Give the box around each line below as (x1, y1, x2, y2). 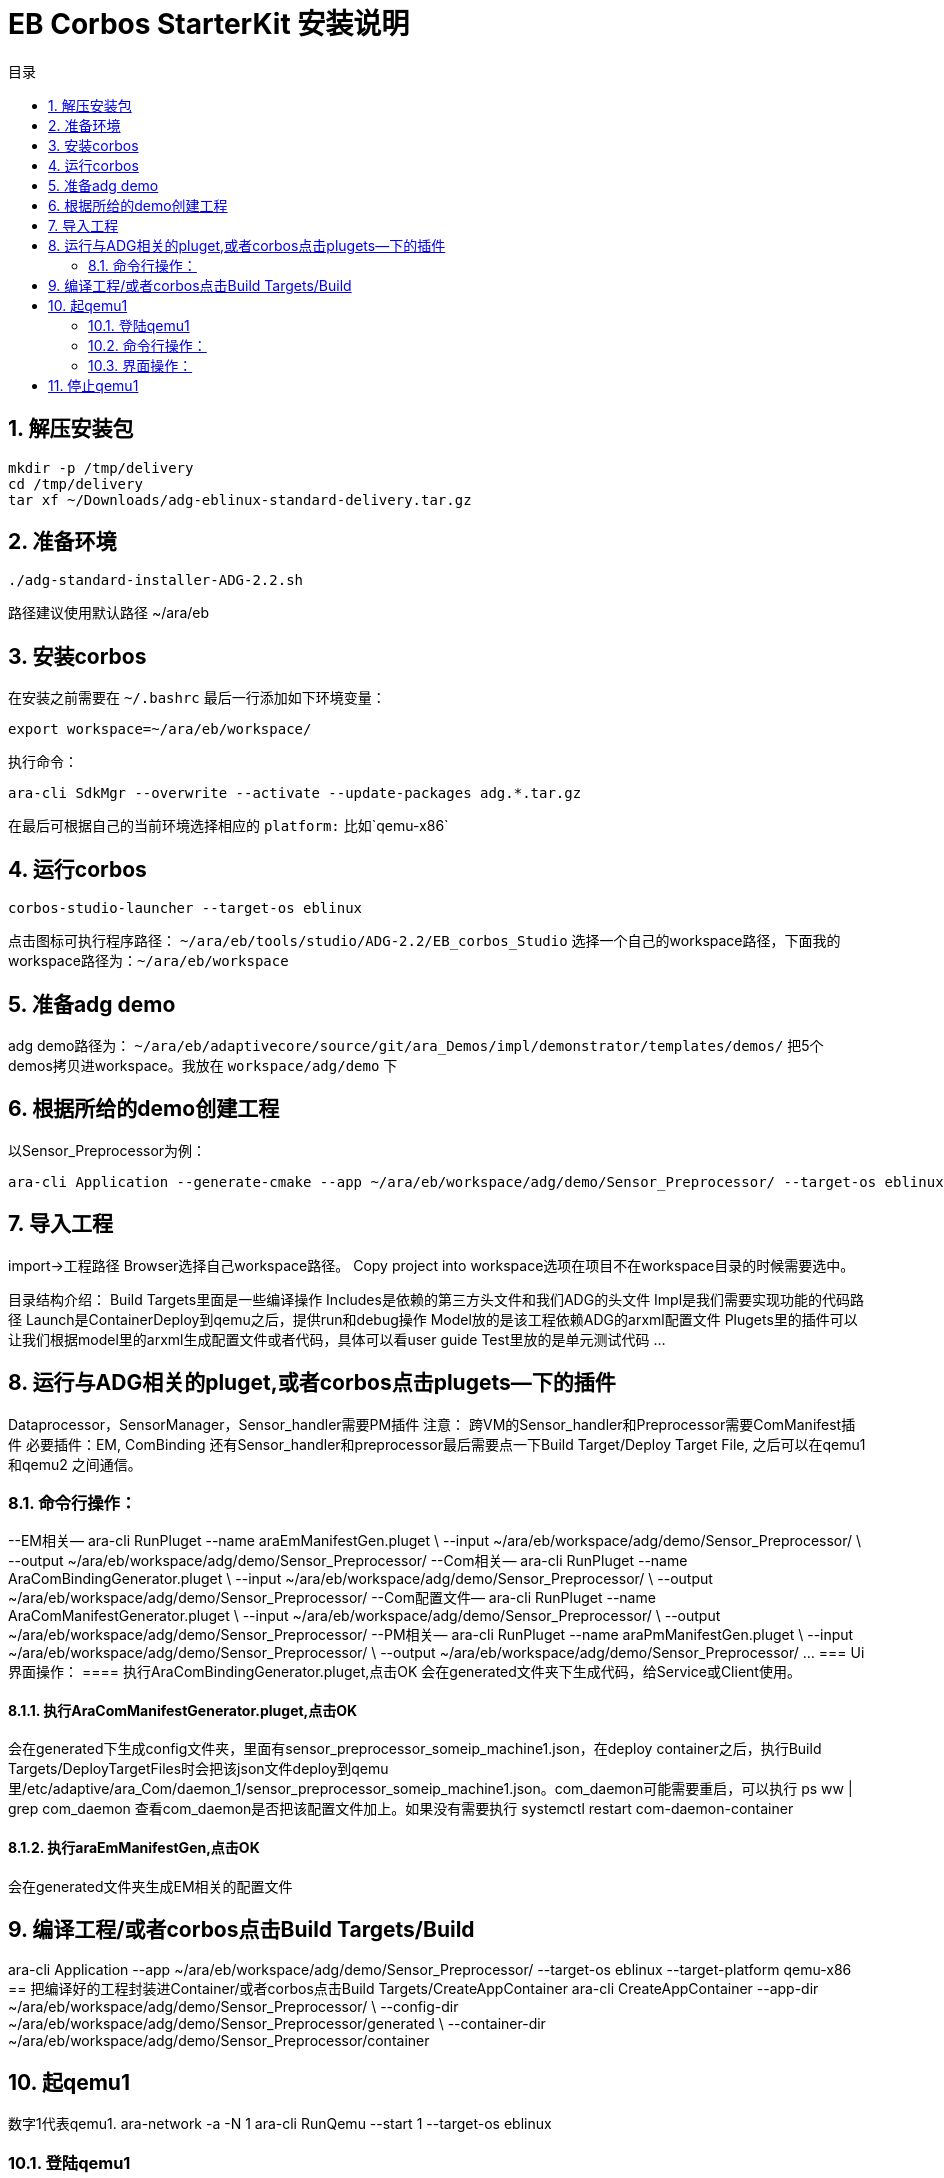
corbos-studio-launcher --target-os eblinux (8, 900, 363, 917)
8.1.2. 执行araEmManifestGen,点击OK (8, 1839, 260, 1857)
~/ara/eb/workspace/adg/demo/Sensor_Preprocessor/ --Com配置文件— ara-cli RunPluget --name (8, 1589, 656, 1607)
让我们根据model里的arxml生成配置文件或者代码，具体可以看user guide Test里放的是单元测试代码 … (8, 1330, 666, 1348)
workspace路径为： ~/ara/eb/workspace (8, 952, 289, 970)
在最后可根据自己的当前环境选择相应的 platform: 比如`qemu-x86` (8, 817, 449, 835)
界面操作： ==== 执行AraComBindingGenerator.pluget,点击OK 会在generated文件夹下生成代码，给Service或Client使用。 (8, 1663, 801, 1681)
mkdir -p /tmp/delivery (8, 459, 194, 476)
